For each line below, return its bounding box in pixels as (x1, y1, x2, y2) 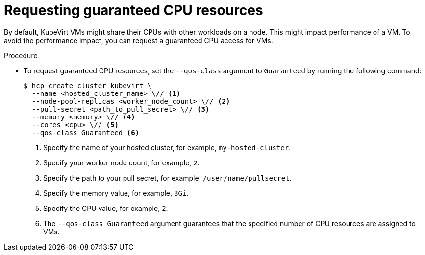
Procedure (4, 51, 38, 60)
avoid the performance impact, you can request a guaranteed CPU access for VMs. (4, 36, 273, 45)
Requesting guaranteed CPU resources (4, 2, 263, 19)
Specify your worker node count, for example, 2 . (43, 158, 200, 167)
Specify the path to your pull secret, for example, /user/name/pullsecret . (43, 173, 292, 182)
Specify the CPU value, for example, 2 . (43, 204, 168, 212)
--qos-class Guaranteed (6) (31, 128, 140, 137)
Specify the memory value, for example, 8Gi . (43, 188, 189, 197)
